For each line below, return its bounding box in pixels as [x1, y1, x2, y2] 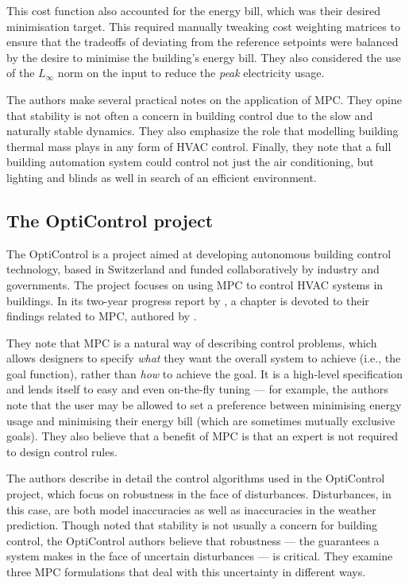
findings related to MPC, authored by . [6, 308, 197, 324]
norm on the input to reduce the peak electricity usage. [57, 64, 325, 81]
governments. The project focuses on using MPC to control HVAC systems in [6, 276, 384, 292]
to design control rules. [6, 443, 118, 459]
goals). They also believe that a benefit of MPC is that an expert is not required [6, 428, 398, 444]
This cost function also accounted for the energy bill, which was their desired [6, 2, 381, 18]
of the [6, 64, 35, 81]
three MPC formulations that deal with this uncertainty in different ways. [6, 564, 366, 580]
